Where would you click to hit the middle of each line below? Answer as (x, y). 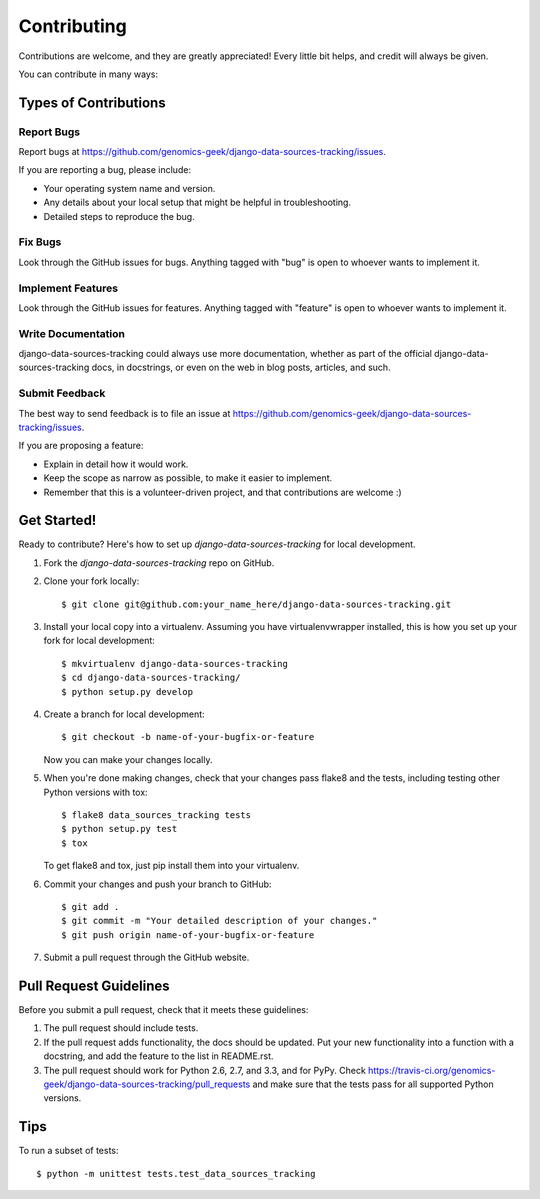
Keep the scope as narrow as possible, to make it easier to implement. (188, 478)
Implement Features (68, 288)
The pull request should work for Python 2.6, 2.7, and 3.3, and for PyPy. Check (205, 1070)
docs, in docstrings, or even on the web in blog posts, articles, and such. (241, 367)
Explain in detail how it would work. (116, 464)
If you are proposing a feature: (81, 446)
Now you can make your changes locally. (128, 759)
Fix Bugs (40, 242)
